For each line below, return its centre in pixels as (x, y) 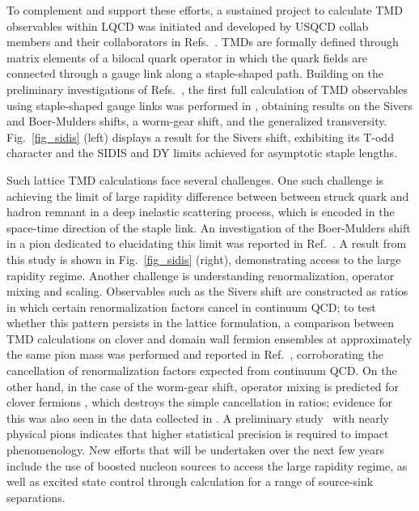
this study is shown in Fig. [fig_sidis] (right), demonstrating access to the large (204, 259)
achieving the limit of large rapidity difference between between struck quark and (208, 196)
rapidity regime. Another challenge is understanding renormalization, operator (201, 275)
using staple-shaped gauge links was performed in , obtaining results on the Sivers (210, 105)
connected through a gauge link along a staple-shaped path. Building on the (195, 73)
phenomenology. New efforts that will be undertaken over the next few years (195, 450)
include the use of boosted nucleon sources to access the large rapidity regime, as (207, 465)
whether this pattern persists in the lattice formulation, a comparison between (200, 323)
